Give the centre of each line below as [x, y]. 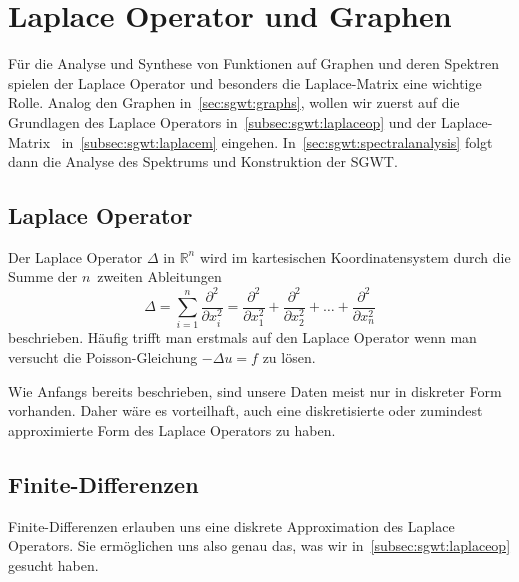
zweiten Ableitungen [159, 276]
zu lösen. [289, 356]
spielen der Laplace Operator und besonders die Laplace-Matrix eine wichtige [245, 82]
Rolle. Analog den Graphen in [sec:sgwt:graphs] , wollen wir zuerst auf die [234, 102]
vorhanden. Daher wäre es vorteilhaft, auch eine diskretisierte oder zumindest [245, 410]
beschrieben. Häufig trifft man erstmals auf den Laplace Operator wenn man [242, 337]
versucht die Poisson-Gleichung [103, 356]
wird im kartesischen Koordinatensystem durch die [355, 256]
